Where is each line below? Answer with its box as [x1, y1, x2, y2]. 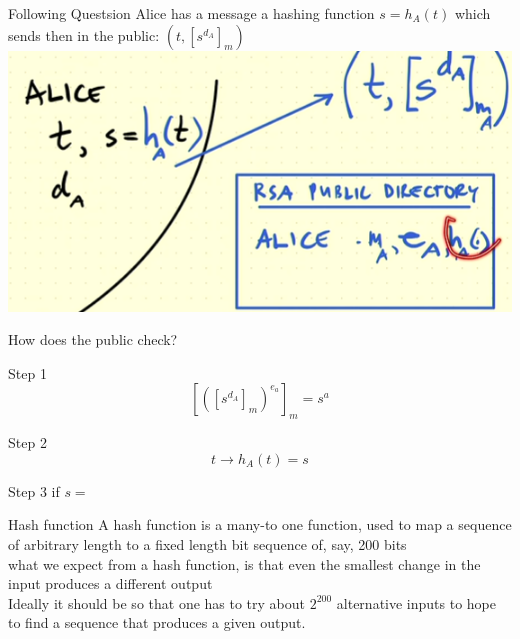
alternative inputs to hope [336, 592, 497, 613]
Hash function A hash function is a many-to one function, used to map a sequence [8, 514, 512, 535]
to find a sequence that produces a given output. [8, 612, 306, 633]
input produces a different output [8, 573, 213, 594]
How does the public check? [8, 329, 178, 350]
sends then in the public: [8, 24, 160, 45]
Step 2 [8, 432, 47, 453]
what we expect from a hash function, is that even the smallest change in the [8, 553, 481, 574]
